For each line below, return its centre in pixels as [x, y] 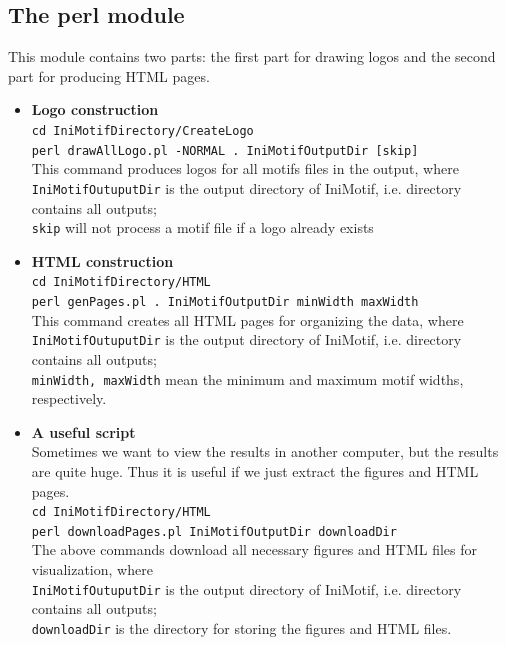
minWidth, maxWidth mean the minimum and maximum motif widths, [247, 378]
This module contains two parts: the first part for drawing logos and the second [252, 56]
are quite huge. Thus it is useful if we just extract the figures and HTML [255, 470]
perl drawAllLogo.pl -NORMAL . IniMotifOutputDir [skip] [225, 150]
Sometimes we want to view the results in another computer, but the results [265, 451]
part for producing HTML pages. [109, 75]
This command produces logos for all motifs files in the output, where [245, 168]
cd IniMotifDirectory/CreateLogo [142, 130]
